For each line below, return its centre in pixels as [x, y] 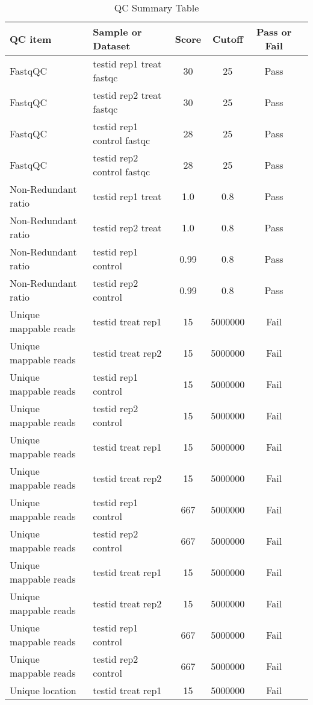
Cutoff [228, 39]
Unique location [43, 690]
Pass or [274, 32]
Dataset [112, 45]
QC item [31, 39]
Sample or [117, 32]
